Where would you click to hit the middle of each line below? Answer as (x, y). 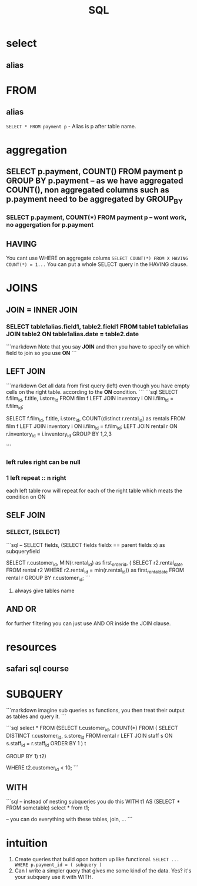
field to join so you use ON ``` (41, 353)
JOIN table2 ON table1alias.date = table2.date (73, 334)
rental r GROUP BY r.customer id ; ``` (48, 579)
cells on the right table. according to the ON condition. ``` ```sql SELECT (92, 391)
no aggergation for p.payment (50, 225)
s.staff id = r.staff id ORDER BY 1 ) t (46, 744)
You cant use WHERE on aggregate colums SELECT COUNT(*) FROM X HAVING (97, 258)
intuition (27, 843)
